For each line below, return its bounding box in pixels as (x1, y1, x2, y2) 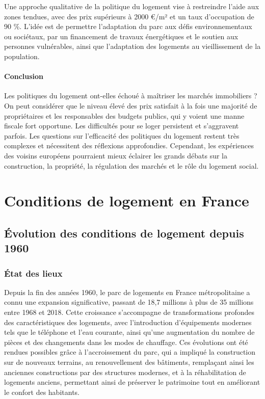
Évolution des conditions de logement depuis (4, 225, 244, 241)
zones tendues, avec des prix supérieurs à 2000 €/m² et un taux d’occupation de (4, 11, 254, 21)
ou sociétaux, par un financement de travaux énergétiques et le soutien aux (4, 31, 238, 41)
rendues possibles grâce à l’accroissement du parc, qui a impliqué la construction (4, 347, 256, 357)
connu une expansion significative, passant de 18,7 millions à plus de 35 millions (4, 297, 254, 307)
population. (4, 50, 40, 61)
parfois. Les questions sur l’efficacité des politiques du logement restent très (4, 130, 240, 141)
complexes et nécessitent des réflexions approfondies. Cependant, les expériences (4, 140, 254, 151)
